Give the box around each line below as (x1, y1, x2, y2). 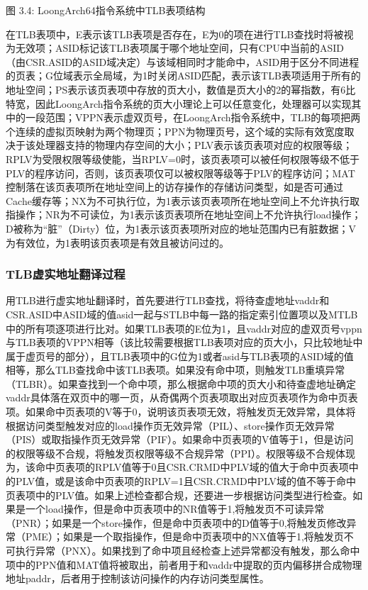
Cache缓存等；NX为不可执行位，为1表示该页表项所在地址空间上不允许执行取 (6, 193, 359, 208)
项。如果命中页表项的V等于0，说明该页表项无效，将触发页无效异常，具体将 (6, 404, 356, 419)
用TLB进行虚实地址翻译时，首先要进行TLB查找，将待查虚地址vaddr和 (6, 293, 330, 308)
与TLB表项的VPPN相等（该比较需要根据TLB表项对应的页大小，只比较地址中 (6, 335, 363, 350)
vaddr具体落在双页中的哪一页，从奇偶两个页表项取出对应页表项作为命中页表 (6, 390, 358, 405)
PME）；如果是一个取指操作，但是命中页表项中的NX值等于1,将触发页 (25, 529, 344, 544)
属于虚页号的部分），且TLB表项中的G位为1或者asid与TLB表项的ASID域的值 (6, 348, 354, 363)
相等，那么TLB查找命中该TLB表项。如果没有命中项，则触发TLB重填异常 (6, 362, 345, 377)
